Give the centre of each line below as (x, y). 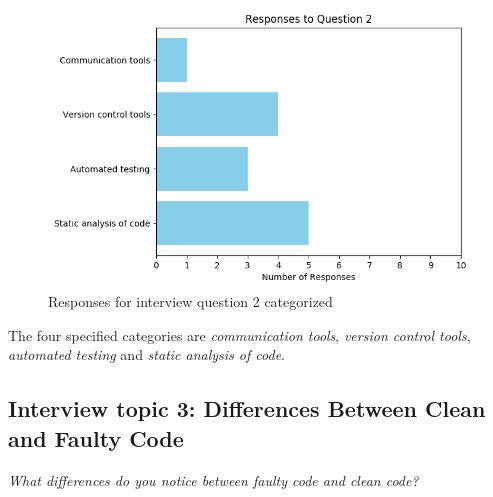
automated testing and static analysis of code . (146, 354)
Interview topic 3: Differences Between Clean (247, 408)
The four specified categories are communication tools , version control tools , (239, 334)
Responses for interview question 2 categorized (190, 301)
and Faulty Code (96, 437)
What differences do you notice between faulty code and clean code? (213, 479)
